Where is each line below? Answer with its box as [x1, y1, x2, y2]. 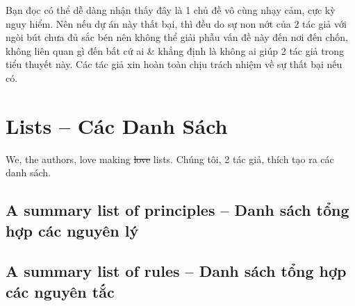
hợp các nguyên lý [6, 219, 139, 241]
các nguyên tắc [6, 280, 115, 302]
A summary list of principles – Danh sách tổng [6, 199, 349, 221]
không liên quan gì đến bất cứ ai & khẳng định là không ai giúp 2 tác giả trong [6, 43, 344, 58]
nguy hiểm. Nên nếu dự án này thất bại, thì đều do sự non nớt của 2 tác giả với [6, 16, 347, 31]
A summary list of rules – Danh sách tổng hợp [6, 260, 347, 282]
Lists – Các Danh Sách [6, 111, 228, 139]
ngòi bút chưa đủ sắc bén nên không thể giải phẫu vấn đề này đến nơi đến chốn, [6, 30, 348, 44]
